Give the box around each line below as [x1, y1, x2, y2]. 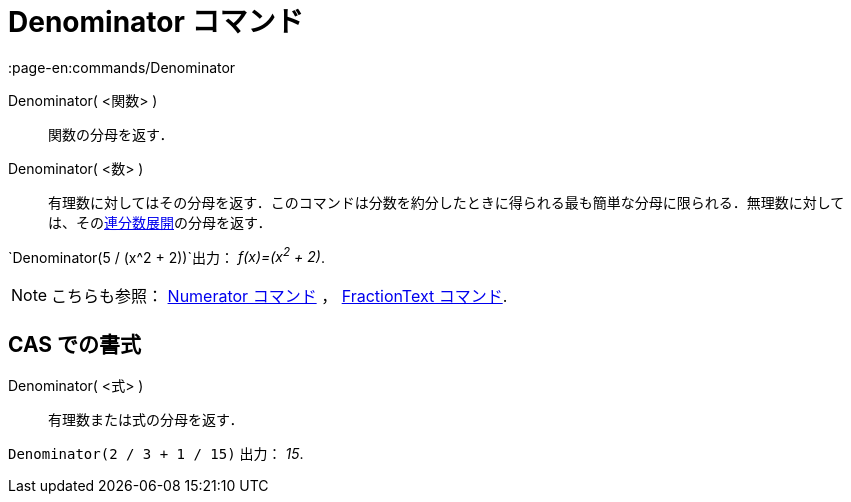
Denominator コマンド [8, 5, 304, 39]
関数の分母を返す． [48, 125, 174, 143]
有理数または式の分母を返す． [48, 411, 244, 429]
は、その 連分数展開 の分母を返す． [48, 213, 272, 231]
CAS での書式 [8, 331, 142, 357]
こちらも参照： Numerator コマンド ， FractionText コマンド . [51, 286, 508, 307]
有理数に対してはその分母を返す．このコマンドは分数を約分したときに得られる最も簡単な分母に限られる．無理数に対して [48, 193, 845, 211]
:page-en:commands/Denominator [8, 58, 236, 76]
